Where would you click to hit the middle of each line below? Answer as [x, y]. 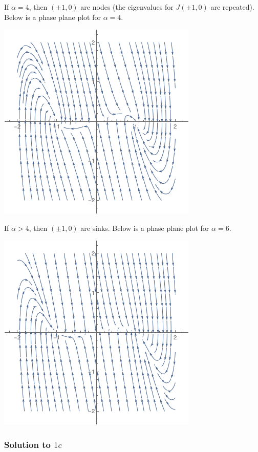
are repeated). [232, 7]
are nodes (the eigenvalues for [127, 7]
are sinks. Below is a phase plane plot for [145, 228]
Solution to [27, 444]
